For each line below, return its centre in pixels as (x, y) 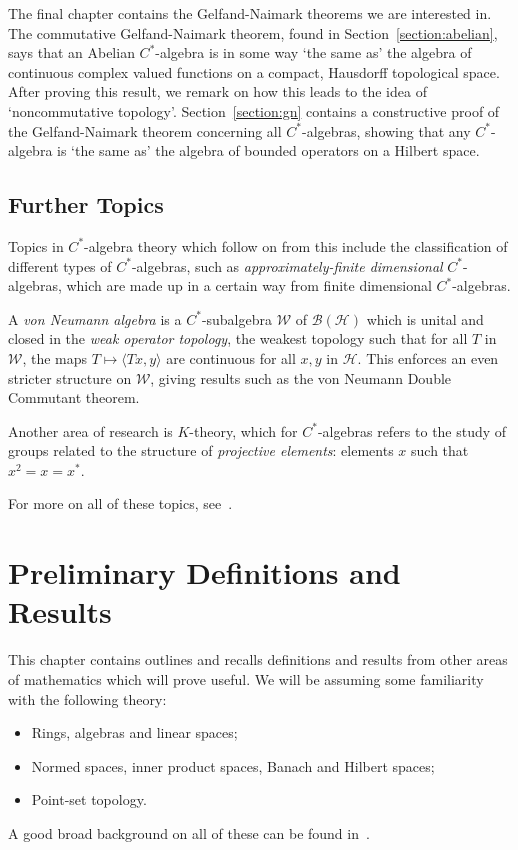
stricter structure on (70, 377)
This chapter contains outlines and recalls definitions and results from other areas (258, 659)
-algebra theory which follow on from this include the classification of (296, 245)
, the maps (55, 357)
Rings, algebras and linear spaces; (134, 732)
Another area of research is (90, 430)
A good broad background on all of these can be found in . (189, 832)
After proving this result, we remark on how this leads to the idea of (217, 91)
